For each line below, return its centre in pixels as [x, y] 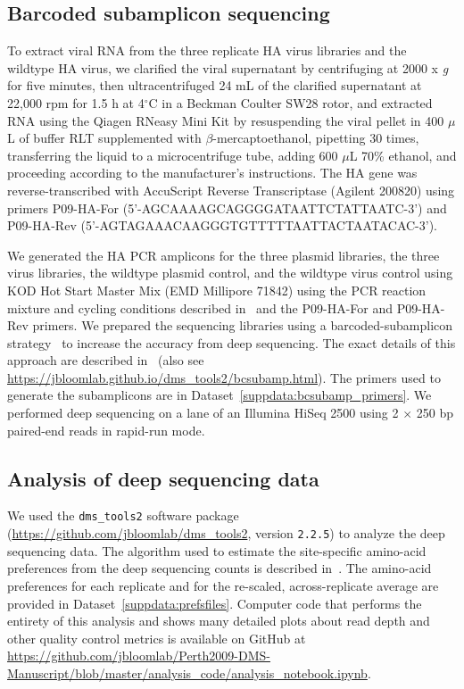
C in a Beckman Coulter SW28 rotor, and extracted [290, 102]
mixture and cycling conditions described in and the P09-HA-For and [200, 307]
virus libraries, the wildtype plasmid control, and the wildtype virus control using [230, 273]
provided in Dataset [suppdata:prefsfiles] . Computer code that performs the [215, 603]
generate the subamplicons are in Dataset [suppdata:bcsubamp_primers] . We [220, 395]
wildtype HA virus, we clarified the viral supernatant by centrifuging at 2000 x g [228, 67]
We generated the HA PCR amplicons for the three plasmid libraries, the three [224, 255]
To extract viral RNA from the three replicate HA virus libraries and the [207, 50]
